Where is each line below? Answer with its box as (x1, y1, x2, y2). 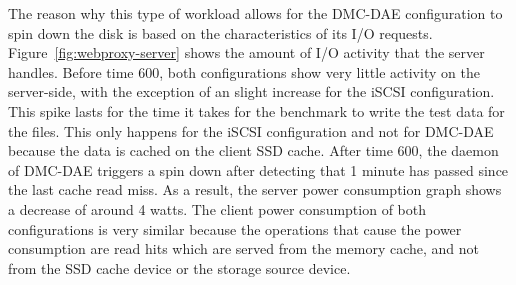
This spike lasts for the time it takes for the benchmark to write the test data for (8, 100, 505, 121)
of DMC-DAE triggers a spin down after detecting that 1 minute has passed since (8, 159, 509, 180)
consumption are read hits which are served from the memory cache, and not (8, 238, 479, 259)
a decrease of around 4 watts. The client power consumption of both (8, 198, 426, 219)
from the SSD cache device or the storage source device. (8, 257, 351, 278)
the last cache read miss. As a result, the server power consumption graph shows (8, 179, 502, 200)
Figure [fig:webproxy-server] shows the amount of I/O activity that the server (8, 42, 485, 63)
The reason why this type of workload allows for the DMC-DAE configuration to (8, 3, 503, 23)
